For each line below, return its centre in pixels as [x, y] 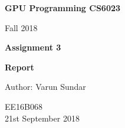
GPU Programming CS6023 [63, 8]
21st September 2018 [42, 118]
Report [19, 67]
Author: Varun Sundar [45, 87]
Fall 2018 [21, 27]
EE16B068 [24, 106]
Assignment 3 [33, 47]
